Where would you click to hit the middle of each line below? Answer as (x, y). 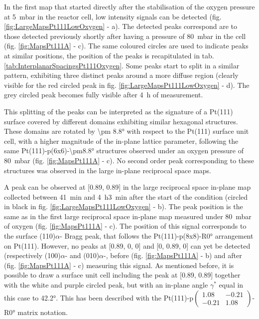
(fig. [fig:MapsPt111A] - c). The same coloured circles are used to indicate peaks (126, 46)
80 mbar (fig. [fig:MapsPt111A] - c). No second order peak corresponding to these (129, 160)
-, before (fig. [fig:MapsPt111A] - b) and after (173, 255)
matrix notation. (43, 312)
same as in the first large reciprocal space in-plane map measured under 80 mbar (128, 216)
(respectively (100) (32, 255)
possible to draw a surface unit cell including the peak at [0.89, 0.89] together (122, 275)
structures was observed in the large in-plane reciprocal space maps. (108, 170)
